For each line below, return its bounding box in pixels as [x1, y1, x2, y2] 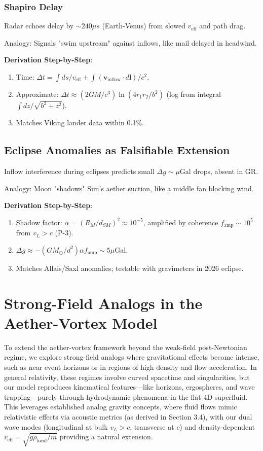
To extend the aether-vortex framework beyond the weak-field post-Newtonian [4, 341, 247, 352]
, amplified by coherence [143, 217, 218, 227]
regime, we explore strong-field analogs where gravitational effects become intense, [4, 352, 259, 362]
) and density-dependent [179, 421, 255, 432]
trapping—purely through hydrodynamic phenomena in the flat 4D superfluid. [4, 391, 248, 402]
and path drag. [199, 20, 246, 31]
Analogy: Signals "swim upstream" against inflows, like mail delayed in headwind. [4, 37, 257, 48]
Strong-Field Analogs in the [4, 292, 203, 313]
